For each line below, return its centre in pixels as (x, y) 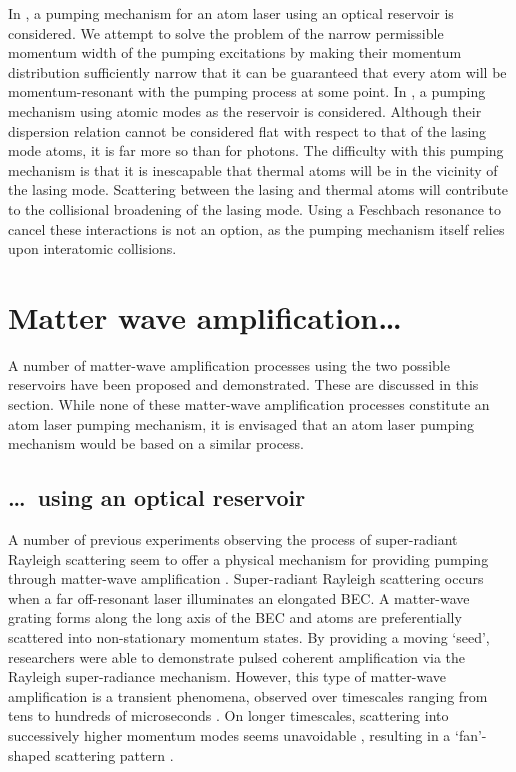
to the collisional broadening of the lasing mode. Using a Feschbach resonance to (254, 208)
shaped (29, 754)
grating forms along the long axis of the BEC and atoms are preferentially (235, 617)
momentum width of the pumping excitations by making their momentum (235, 52)
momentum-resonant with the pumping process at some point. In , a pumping (247, 91)
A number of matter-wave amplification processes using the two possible (229, 364)
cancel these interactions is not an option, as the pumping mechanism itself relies (256, 228)
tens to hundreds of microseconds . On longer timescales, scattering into (228, 715)
